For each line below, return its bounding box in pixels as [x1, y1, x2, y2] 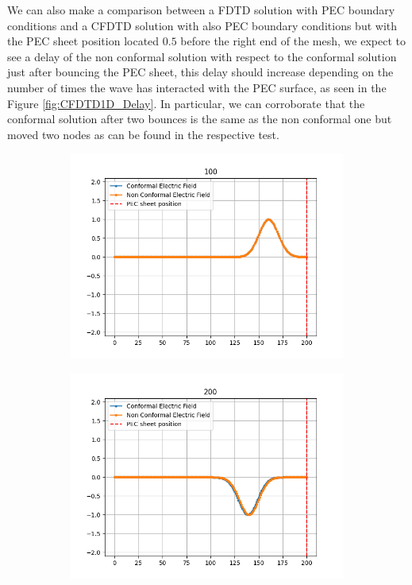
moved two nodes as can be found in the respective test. [7, 126, 279, 142]
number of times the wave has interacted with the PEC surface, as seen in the [7, 79, 387, 95]
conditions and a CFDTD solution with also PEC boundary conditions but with [7, 17, 398, 33]
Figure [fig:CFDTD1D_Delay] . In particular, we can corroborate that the [7, 95, 365, 111]
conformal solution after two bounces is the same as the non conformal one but [7, 110, 392, 127]
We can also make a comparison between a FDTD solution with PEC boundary [7, 2, 395, 17]
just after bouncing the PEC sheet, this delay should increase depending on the [7, 64, 394, 80]
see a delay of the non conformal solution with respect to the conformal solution [7, 48, 397, 64]
